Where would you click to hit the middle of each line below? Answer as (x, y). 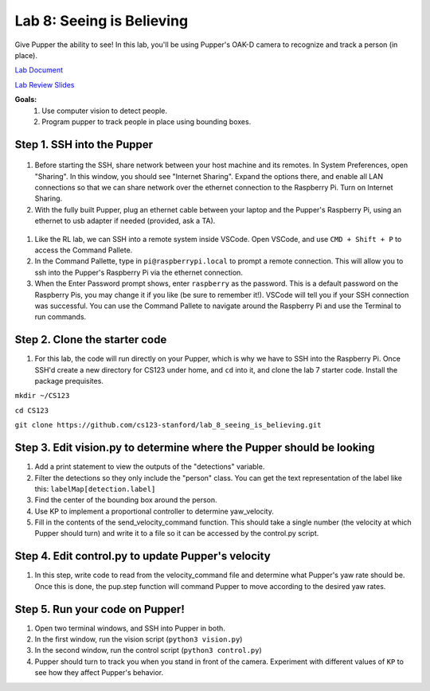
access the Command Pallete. (84, 250)
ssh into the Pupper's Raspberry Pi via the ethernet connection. (139, 272)
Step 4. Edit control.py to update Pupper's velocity (143, 556)
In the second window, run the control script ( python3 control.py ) (148, 650)
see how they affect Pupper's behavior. (99, 673)
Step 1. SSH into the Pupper (84, 144)
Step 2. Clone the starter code (91, 340)
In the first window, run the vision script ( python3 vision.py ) (139, 639)
